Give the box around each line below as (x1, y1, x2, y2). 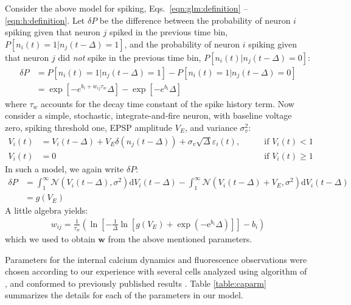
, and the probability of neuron (124, 37, 240, 50)
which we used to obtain (5, 233, 96, 245)
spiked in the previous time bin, (109, 26, 228, 38)
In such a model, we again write (5, 162, 124, 175)
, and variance (184, 121, 237, 134)
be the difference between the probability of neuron (99, 13, 291, 26)
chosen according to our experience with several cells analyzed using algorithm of (5, 265, 307, 278)
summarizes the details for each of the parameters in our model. (5, 289, 243, 301)
